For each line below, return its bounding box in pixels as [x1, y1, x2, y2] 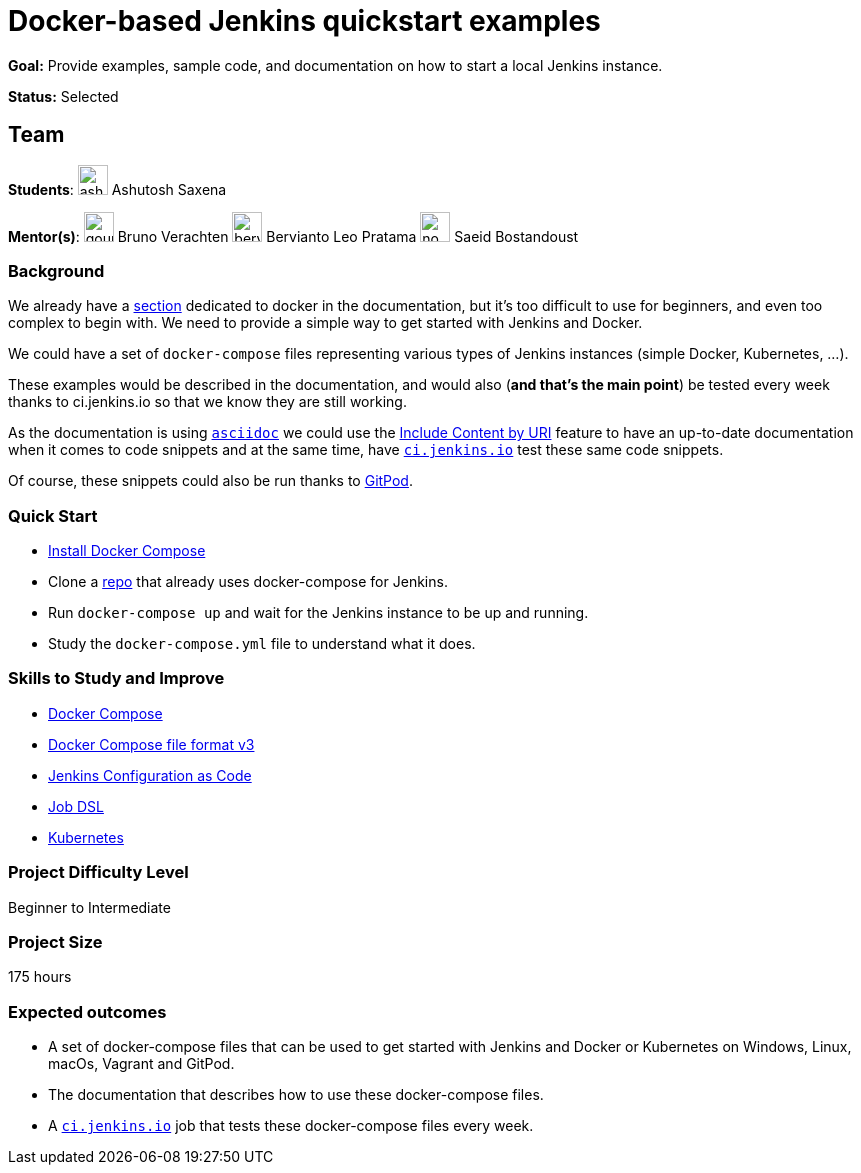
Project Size [8, 931, 103, 952]
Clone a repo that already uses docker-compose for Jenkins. [48, 573, 448, 591]
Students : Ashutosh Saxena [8, 180, 227, 198]
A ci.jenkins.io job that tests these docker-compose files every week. [48, 1117, 534, 1135]
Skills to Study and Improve [8, 668, 225, 689]
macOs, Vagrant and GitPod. [48, 1055, 235, 1073]
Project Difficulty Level [8, 862, 189, 883]
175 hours [8, 968, 72, 986]
